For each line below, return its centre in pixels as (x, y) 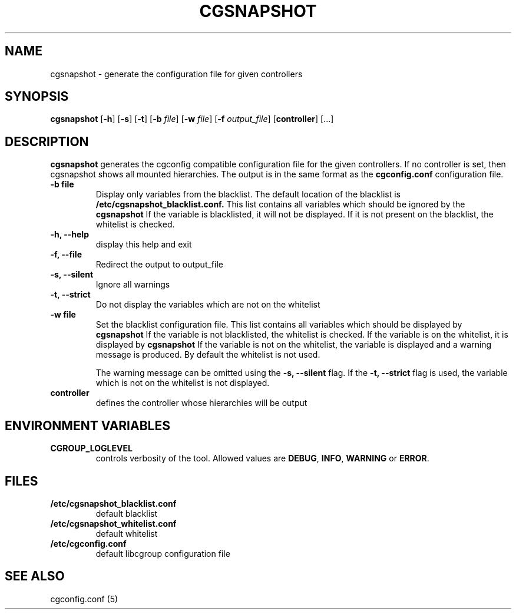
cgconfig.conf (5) (84, 599)
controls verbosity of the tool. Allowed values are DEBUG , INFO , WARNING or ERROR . (262, 458)
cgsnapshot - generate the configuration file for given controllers (176, 74)
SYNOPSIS (37, 97)
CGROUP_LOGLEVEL (91, 448)
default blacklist (127, 513)
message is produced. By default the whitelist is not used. (208, 355)
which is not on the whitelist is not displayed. (183, 383)
